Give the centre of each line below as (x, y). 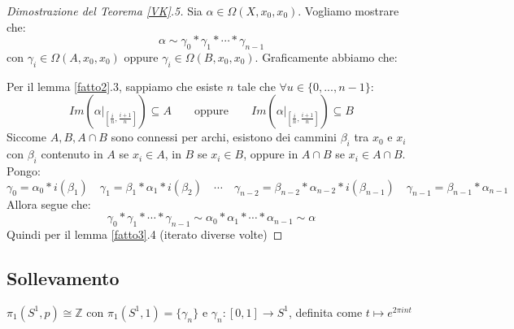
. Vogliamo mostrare (348, 11)
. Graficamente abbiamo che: (326, 56)
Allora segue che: (49, 203)
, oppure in (271, 154)
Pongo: (24, 170)
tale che (256, 86)
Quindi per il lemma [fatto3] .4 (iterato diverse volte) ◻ (145, 234)
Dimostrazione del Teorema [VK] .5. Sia (105, 11)
